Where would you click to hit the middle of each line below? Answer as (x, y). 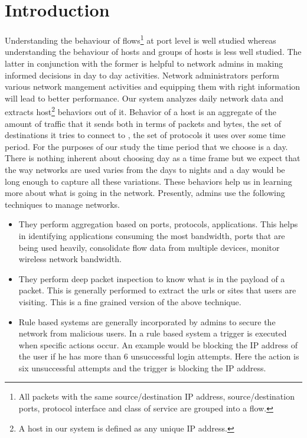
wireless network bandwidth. (70, 259)
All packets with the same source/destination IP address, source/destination (156, 396)
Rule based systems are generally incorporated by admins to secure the (147, 321)
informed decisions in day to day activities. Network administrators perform (142, 75)
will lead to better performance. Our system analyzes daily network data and (144, 98)
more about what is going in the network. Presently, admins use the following (145, 193)
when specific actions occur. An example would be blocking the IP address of (158, 344)
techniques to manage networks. (63, 204)
